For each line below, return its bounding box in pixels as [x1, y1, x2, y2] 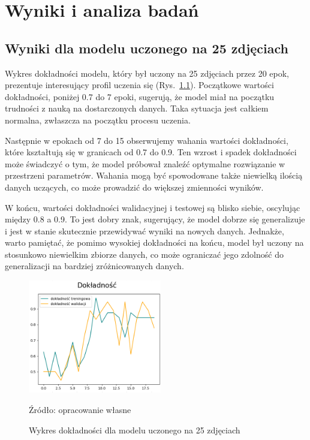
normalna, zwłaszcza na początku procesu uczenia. [5, 113, 191, 126]
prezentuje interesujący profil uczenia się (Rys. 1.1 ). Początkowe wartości [5, 79, 274, 91]
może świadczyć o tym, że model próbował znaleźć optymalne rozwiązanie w [5, 157, 285, 170]
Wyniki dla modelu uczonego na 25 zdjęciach [5, 38, 288, 57]
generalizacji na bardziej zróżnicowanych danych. [5, 260, 184, 272]
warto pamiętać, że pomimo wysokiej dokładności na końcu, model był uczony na [5, 236, 304, 249]
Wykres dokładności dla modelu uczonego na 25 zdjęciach [29, 423, 240, 436]
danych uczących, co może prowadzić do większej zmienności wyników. [5, 180, 264, 193]
